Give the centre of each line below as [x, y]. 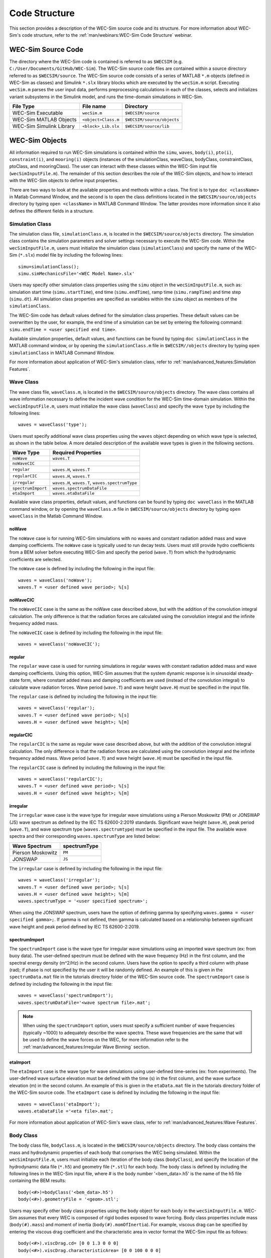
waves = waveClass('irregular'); [59, 880]
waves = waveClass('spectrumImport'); [66, 996]
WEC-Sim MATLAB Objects [45, 120]
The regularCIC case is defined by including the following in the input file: [87, 767]
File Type [24, 107]
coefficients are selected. [36, 559]
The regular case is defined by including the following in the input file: [83, 696]
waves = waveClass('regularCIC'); [60, 779]
